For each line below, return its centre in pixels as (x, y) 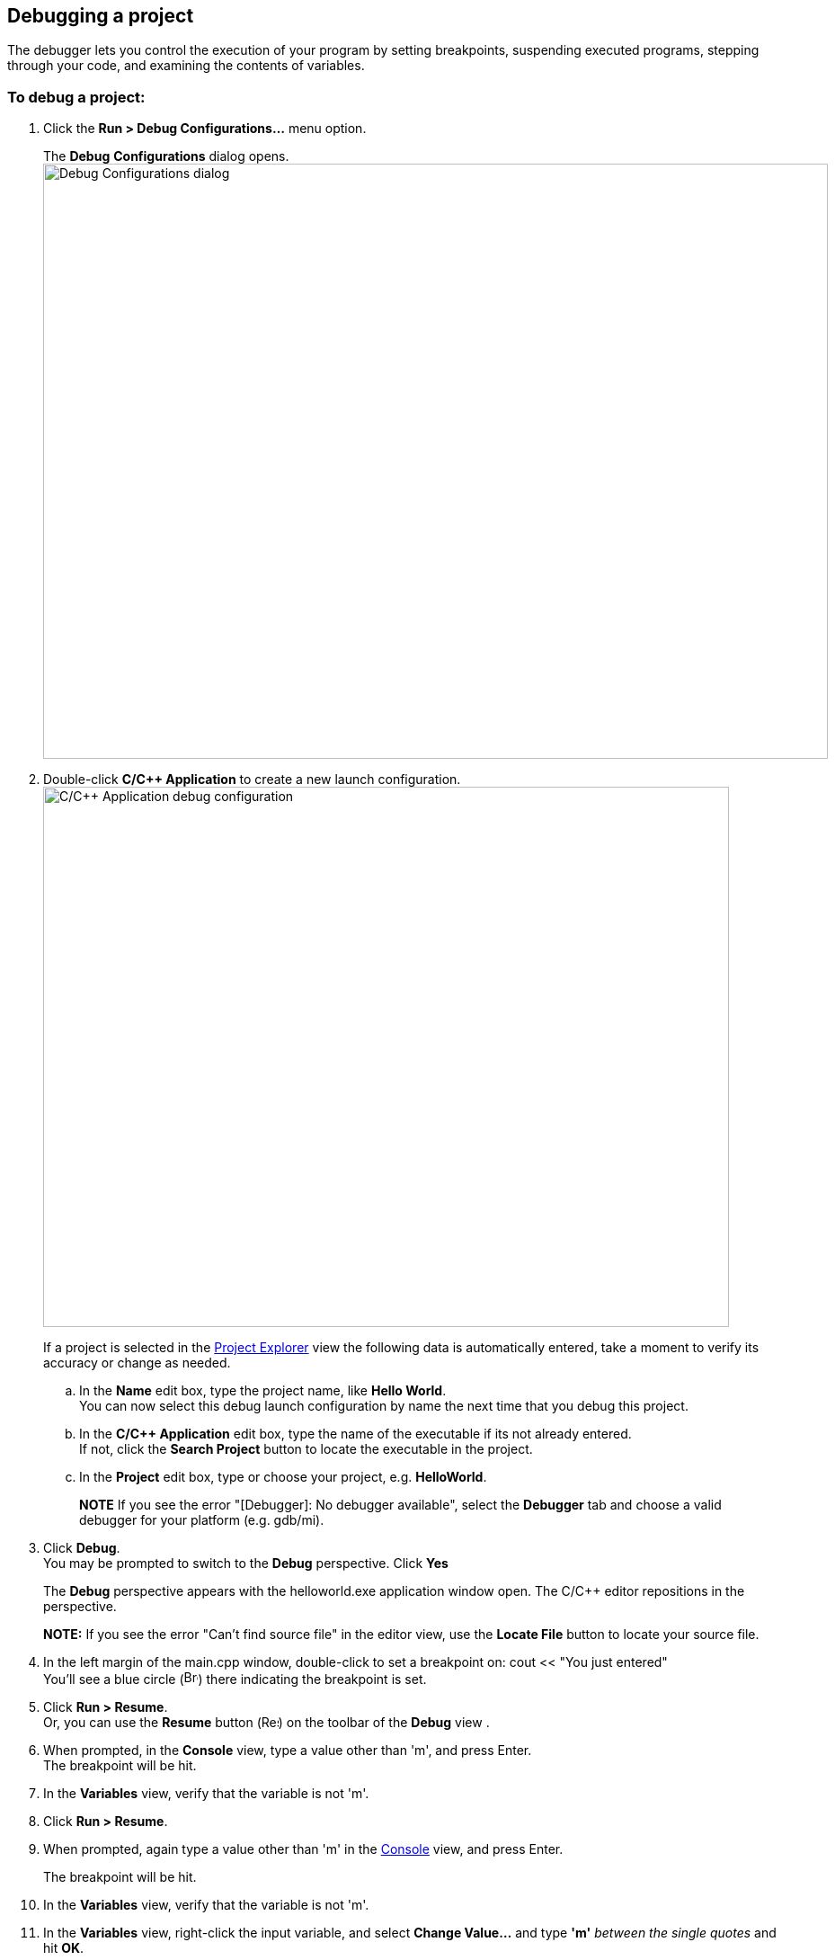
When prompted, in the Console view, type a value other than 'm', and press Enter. (288, 1751)
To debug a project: (76, 97)
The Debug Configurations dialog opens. (166, 156)
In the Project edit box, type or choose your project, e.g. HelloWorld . (283, 1477)
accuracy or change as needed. (137, 1363)
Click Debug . (82, 1548)
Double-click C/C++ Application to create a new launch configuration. (252, 780)
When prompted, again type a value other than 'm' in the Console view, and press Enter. (303, 1849)
